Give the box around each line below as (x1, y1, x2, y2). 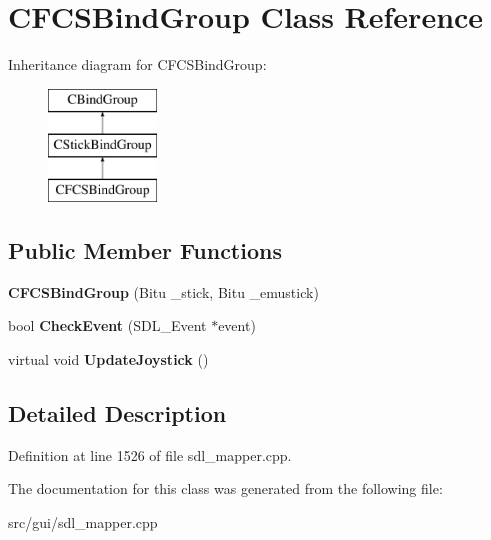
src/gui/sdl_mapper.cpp (8, 512, 158, 533)
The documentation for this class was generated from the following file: (8, 478, 443, 499)
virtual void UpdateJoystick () (8, 349, 209, 370)
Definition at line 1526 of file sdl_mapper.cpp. (8, 444, 292, 465)
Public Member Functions (8, 235, 282, 266)
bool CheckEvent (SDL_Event (8, 315, 207, 336)
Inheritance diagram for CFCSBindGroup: (8, 54, 267, 75)
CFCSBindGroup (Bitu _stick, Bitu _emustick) (8, 281, 319, 302)
